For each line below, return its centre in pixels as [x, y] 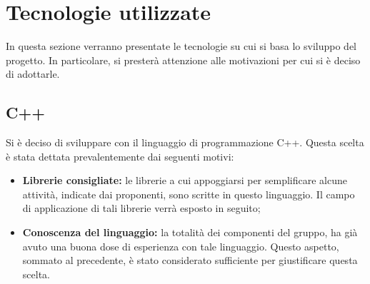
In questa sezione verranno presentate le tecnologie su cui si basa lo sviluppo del [181, 46]
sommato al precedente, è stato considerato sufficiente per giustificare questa [190, 260]
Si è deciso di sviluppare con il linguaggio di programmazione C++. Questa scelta [185, 142]
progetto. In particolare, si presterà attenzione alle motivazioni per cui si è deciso [183, 60]
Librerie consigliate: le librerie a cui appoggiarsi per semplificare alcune [185, 180]
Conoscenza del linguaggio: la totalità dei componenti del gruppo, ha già [190, 232]
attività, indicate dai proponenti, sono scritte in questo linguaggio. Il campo [189, 194]
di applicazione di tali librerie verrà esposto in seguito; [141, 208]
